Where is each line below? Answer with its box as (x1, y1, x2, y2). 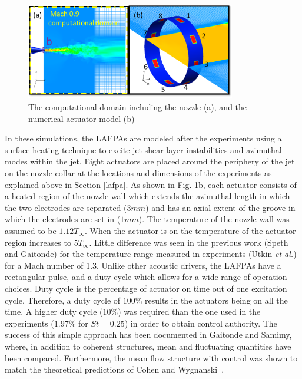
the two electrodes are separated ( (5, 201, 127, 213)
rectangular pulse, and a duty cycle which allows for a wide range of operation (5, 271, 287, 283)
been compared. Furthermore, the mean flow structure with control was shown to (5, 351, 298, 364)
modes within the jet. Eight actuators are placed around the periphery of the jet (5, 155, 295, 167)
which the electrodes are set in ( (5, 213, 121, 225)
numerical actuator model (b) (28, 112, 135, 124)
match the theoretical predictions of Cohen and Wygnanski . (5, 363, 224, 375)
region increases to (5, 236, 71, 248)
